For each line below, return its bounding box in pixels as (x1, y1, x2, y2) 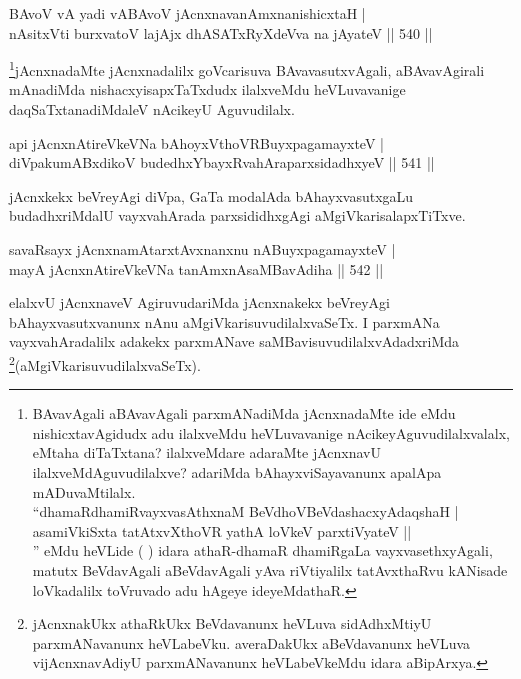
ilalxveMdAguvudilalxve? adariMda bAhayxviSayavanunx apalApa (32, 462, 442, 482)
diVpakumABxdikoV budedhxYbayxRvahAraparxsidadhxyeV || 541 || (9, 152, 435, 173)
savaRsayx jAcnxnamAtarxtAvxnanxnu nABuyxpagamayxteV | (9, 239, 396, 259)
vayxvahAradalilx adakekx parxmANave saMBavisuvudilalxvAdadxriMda (9, 331, 460, 352)
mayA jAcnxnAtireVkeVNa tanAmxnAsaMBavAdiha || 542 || (9, 258, 384, 279)
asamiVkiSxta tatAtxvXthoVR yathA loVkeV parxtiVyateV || (32, 520, 412, 541)
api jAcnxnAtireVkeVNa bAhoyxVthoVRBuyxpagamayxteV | (9, 132, 384, 153)
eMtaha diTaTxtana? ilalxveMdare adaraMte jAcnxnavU (32, 442, 381, 463)
